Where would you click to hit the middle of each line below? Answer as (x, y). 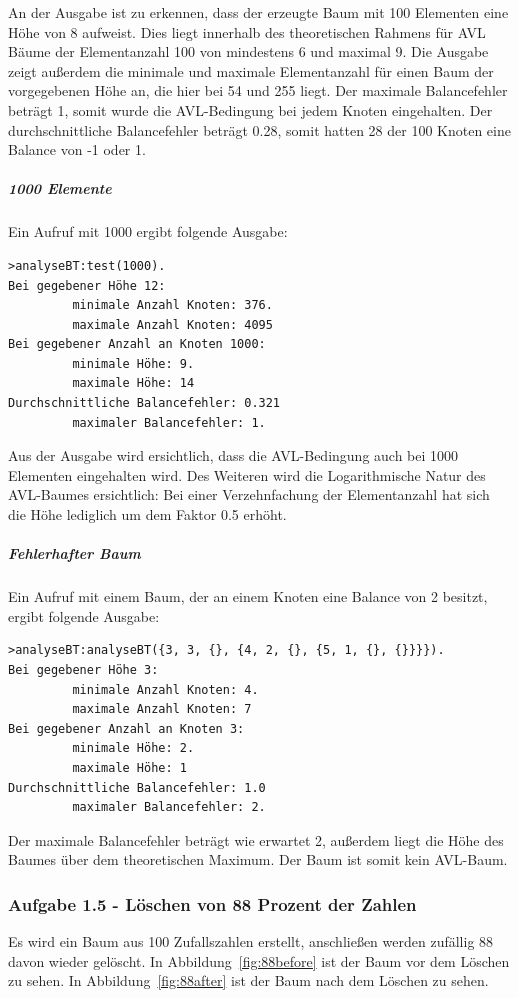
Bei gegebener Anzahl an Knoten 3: (126, 728)
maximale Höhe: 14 (133, 383)
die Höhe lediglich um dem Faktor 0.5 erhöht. (147, 514)
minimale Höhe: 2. (133, 748)
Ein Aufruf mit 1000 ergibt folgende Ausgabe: (148, 231)
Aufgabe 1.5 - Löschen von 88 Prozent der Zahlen (212, 903)
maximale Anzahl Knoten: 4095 (172, 324)
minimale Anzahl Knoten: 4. (165, 689)
